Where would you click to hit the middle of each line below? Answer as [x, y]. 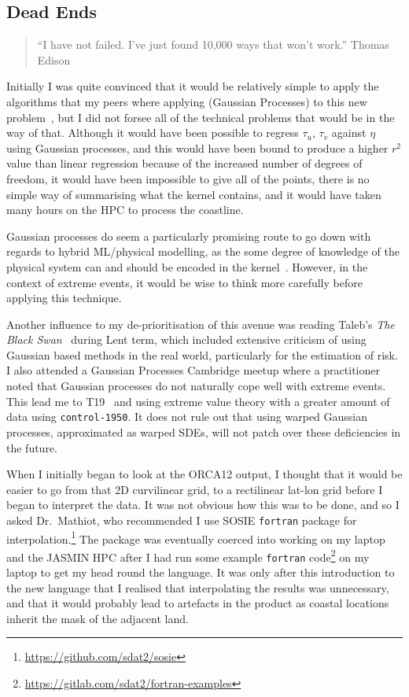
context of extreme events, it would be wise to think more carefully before [184, 282]
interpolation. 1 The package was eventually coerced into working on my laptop [196, 537]
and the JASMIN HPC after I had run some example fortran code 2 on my [188, 555]
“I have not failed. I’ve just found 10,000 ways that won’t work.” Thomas [213, 44]
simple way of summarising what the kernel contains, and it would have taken [194, 194]
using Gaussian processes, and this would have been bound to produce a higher [197, 148]
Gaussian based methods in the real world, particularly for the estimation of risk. [202, 354]
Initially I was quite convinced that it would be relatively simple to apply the [193, 86]
